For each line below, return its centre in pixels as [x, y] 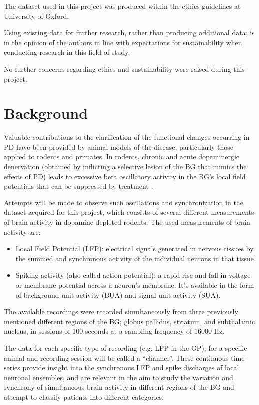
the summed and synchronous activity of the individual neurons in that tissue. [135, 258]
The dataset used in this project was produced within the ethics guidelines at [122, 6]
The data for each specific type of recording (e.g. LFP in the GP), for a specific [126, 347]
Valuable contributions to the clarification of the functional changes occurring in [127, 137]
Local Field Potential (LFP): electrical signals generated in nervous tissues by [134, 249]
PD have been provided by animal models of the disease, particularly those [119, 146]
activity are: [22, 232]
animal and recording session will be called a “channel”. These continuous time [124, 357]
